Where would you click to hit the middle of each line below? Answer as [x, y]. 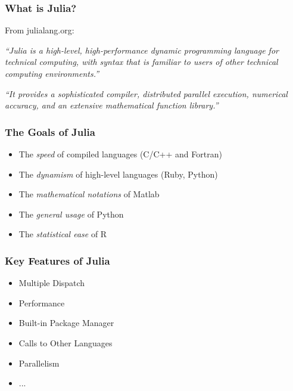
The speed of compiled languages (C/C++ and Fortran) [120, 154]
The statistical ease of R [63, 234]
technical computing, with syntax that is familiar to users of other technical [141, 62]
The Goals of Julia [50, 131]
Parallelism [39, 363]
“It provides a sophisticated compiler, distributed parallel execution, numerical [146, 93]
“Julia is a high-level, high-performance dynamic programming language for [142, 50]
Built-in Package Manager [66, 323]
